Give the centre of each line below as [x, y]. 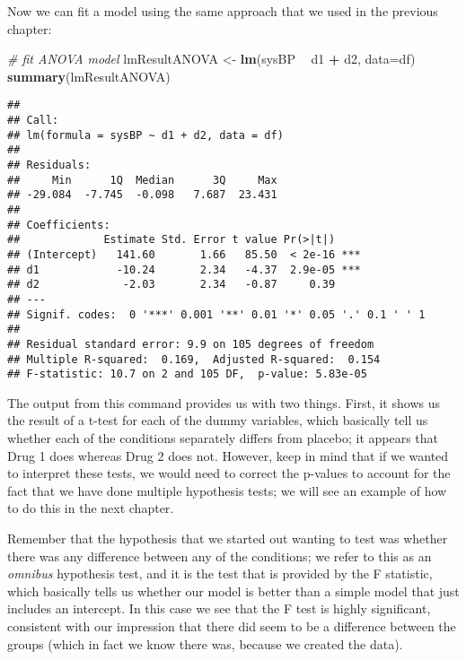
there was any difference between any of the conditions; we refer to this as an [220, 556]
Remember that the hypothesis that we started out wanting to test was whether [228, 538]
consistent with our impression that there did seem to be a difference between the [232, 625]
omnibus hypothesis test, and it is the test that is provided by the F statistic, [220, 573]
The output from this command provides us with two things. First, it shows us [224, 402]
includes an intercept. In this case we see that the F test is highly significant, [219, 608]
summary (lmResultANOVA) [89, 76]
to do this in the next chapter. [91, 508]
